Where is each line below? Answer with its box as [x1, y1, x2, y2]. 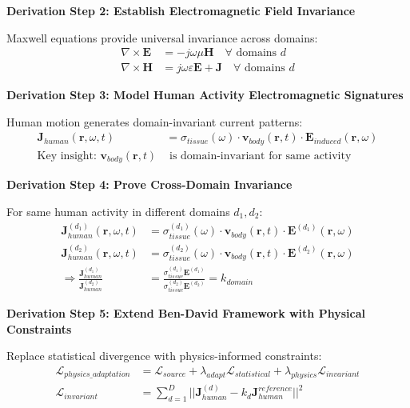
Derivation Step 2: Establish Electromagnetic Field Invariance [6, 2, 356, 18]
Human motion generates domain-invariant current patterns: [6, 113, 303, 130]
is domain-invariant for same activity [169, 150, 352, 162]
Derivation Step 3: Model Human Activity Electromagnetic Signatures [6, 86, 404, 103]
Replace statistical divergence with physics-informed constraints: [6, 347, 322, 364]
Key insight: [37, 150, 97, 162]
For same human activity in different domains [6, 203, 230, 219]
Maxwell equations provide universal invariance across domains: [6, 29, 318, 46]
